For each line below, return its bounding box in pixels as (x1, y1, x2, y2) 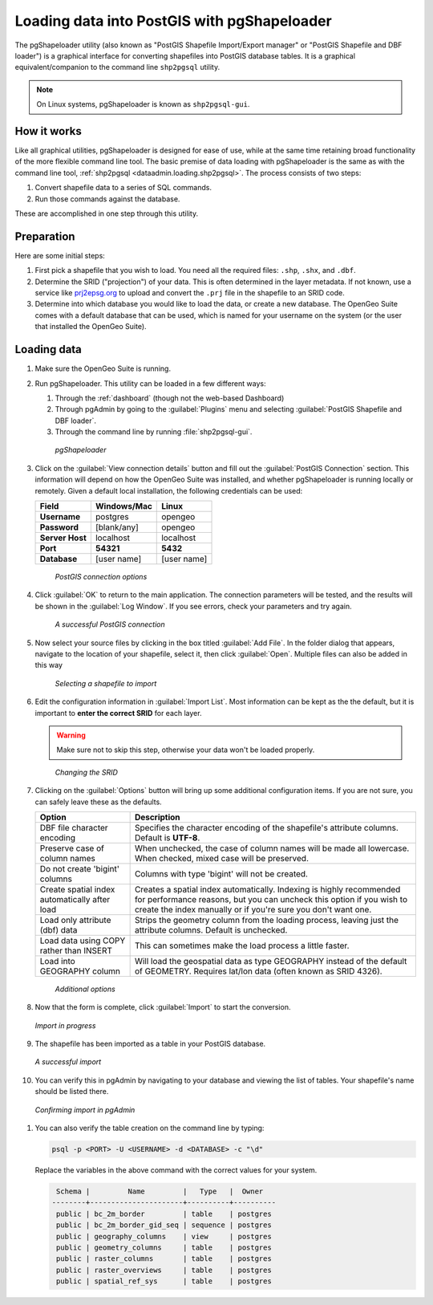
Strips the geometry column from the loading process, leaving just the (134, 914, 399, 925)
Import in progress (34, 1020, 96, 1031)
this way (34, 661, 63, 670)
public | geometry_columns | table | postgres (56, 1242, 272, 1252)
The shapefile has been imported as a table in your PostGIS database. (34, 1039, 266, 1049)
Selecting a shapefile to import (55, 678, 157, 688)
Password (39, 522, 79, 533)
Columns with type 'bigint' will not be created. (134, 868, 309, 879)
